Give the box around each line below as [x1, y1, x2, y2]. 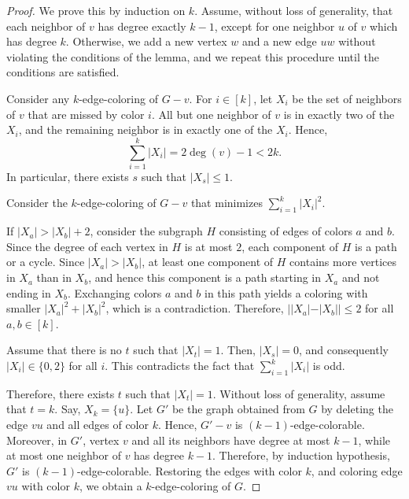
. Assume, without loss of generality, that [194, 2, 393, 18]
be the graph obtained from [171, 401, 305, 417]
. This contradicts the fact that [105, 357, 255, 374]
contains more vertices [289, 253, 397, 270]
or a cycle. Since [6, 253, 85, 270]
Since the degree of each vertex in [6, 238, 168, 254]
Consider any [6, 90, 70, 106]
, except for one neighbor [214, 17, 335, 34]
